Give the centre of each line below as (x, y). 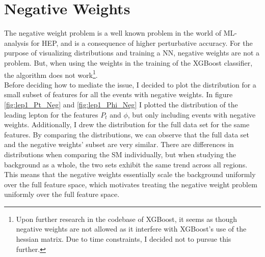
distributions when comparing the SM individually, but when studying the (120, 154)
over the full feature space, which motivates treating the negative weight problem (131, 184)
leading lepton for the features (51, 114)
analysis (16, 42)
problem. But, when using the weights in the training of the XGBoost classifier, (128, 62)
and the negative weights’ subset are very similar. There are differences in (119, 144)
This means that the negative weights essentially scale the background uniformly (130, 174)
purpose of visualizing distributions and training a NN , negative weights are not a (132, 53)
